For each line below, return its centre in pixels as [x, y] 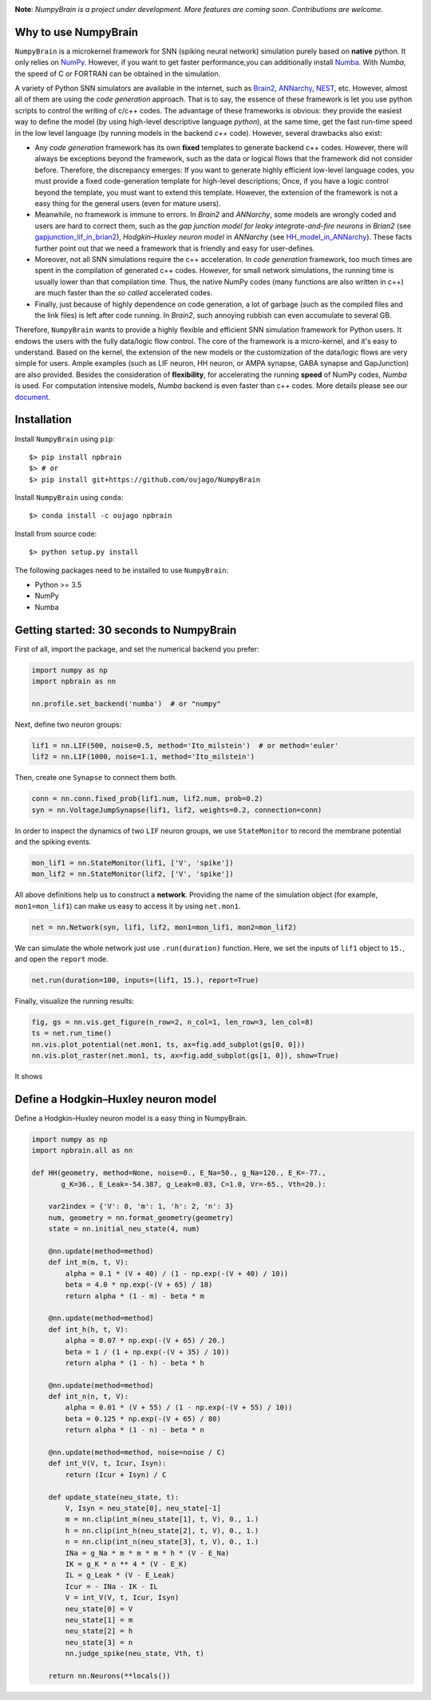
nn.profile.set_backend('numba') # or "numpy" [126, 703]
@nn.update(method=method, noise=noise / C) [137, 1452]
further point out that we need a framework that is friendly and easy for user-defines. [175, 248]
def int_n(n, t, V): [89, 1397]
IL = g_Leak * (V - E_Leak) [120, 1575]
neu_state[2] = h [99, 1631]
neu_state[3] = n [99, 1642]
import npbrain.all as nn [82, 1151]
